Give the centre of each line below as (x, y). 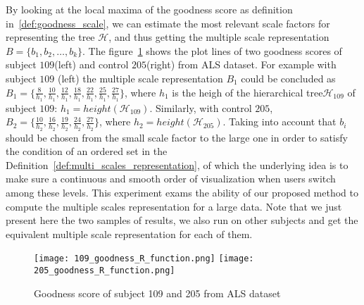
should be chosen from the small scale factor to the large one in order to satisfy (177, 137)
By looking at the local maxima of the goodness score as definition (149, 9)
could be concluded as (288, 78)
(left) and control (92, 64)
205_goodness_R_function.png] (105, 271)
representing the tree (50, 37)
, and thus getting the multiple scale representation (219, 37)
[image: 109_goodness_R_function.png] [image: (144, 259)
